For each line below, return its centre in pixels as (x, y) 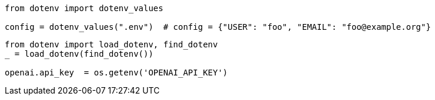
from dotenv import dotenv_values (84, 8)
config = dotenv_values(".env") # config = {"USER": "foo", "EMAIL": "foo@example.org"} (218, 27)
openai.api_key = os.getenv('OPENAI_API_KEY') (116, 73)
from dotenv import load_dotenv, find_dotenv (111, 44)
